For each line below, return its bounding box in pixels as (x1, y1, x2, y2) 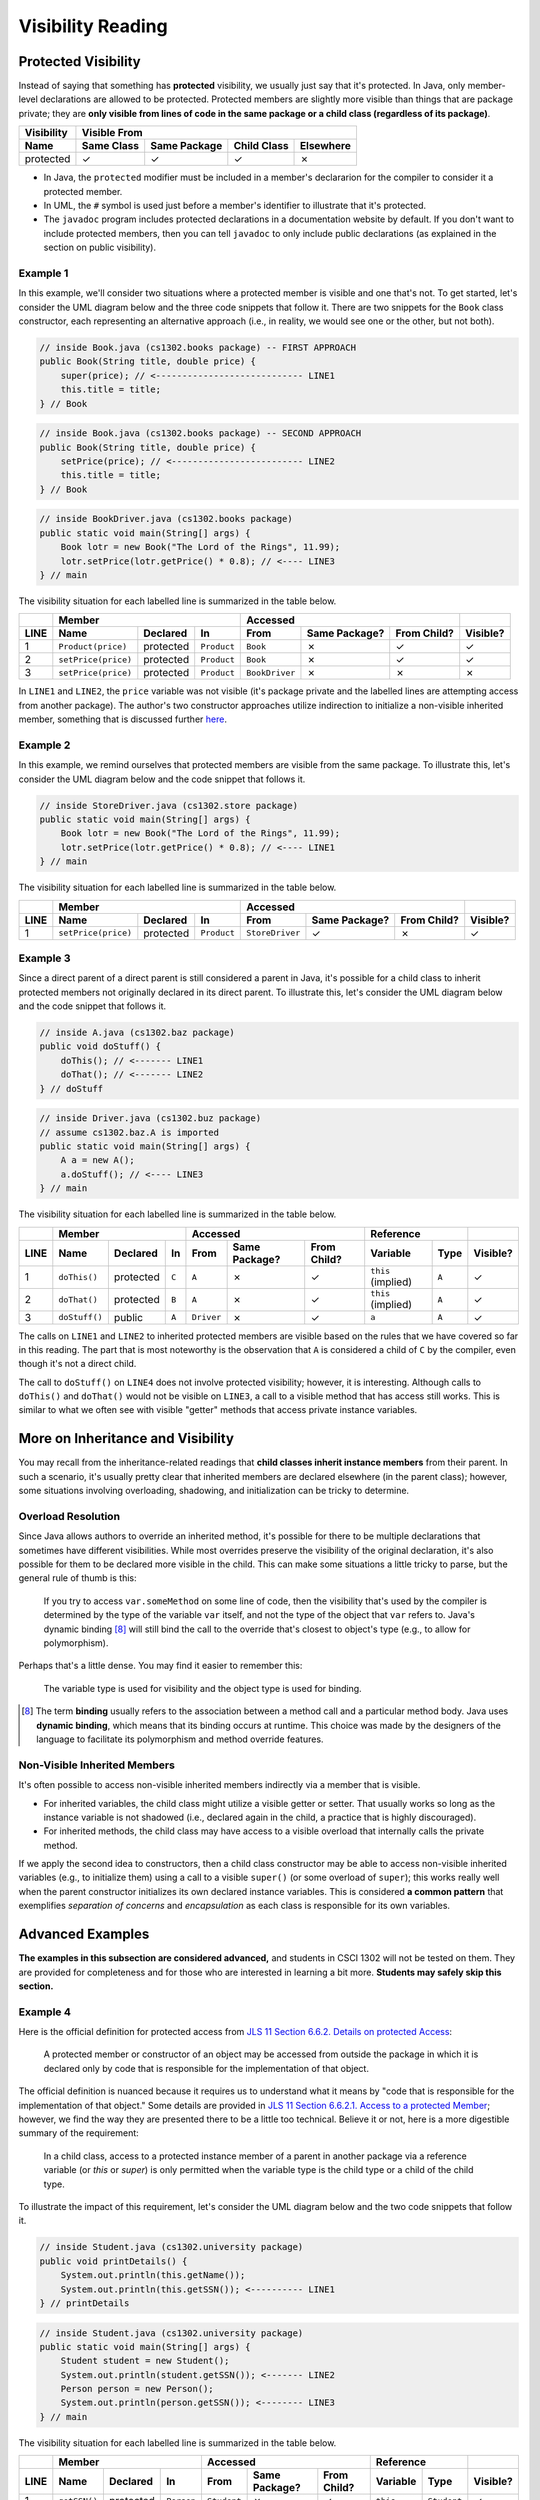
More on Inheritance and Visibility (18, 1430, 235, 1447)
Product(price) (58, 641, 128, 652)
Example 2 (18, 738, 71, 752)
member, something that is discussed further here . (18, 713, 227, 725)
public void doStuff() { (39, 1041, 162, 1052)
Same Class (81, 139, 140, 153)
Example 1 (18, 266, 69, 280)
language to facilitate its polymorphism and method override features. (36, 1733, 324, 1745)
